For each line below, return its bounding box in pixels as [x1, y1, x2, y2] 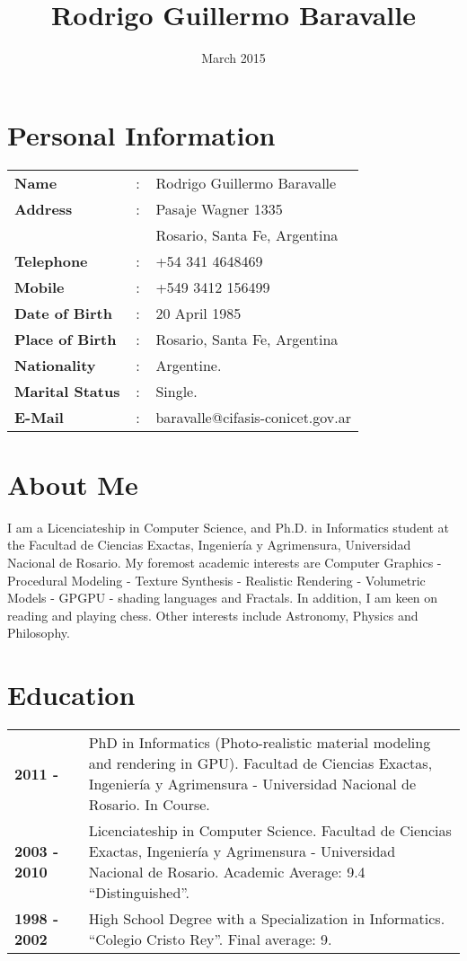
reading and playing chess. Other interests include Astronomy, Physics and [7, 605, 419, 624]
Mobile [14, 276, 65, 297]
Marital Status [14, 380, 120, 401]
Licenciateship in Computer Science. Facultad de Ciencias [88, 820, 452, 842]
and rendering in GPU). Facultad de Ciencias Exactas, [88, 753, 433, 774]
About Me [7, 465, 138, 502]
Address [14, 198, 73, 219]
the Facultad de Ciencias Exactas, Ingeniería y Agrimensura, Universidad [7, 535, 411, 554]
